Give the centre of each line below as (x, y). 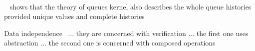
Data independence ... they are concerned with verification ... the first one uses (126, 33)
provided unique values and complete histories (74, 16)
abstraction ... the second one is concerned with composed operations (110, 43)
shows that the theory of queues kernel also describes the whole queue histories (130, 6)
